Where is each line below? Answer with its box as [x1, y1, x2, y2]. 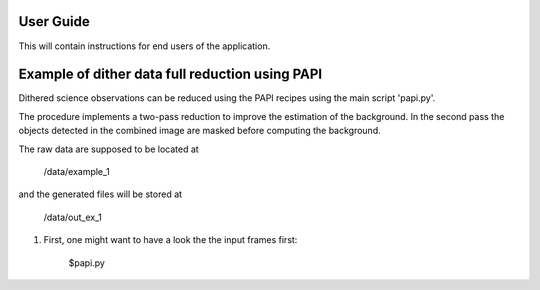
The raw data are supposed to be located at [18, 143, 199, 155]
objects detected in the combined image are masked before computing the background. [18, 125, 381, 137]
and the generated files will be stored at [18, 188, 183, 200]
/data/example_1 [43, 165, 110, 177]
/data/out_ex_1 [43, 211, 102, 223]
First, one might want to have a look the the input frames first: [43, 234, 298, 246]
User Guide [18, 13, 90, 30]
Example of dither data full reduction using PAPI [18, 66, 323, 83]
